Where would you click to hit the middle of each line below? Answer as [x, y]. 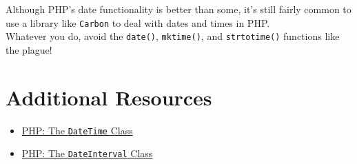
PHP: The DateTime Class [77, 130]
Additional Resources [109, 97]
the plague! [29, 49]
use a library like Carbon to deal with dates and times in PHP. [138, 22]
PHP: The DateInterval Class [87, 153]
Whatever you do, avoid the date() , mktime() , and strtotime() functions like [173, 36]
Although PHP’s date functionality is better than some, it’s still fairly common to [178, 9]
